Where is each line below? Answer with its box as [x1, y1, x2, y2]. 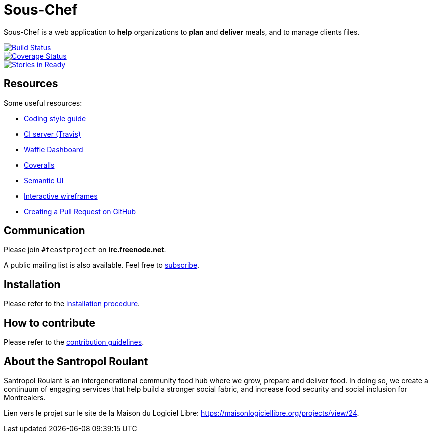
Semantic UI [24, 176, 64, 185]
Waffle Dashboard [24, 145, 83, 154]
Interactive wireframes [24, 191, 98, 200]
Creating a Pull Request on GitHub [24, 207, 136, 216]
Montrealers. [4, 393, 46, 402]
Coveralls [24, 160, 55, 169]
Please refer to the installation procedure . [4, 299, 140, 308]
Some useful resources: [4, 98, 82, 107]
